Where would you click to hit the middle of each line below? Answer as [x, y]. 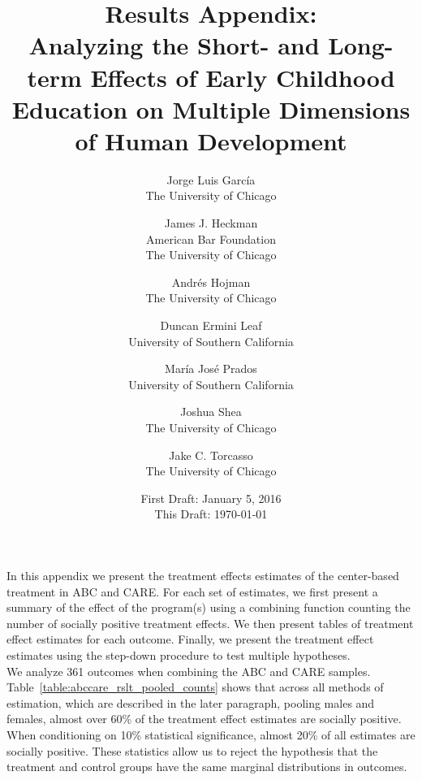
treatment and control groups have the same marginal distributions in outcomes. [207, 767]
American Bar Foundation [211, 238]
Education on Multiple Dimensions [211, 108]
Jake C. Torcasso [211, 455]
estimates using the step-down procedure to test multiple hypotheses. [179, 654]
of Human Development [211, 140]
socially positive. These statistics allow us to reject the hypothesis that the [192, 750]
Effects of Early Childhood [243, 77]
